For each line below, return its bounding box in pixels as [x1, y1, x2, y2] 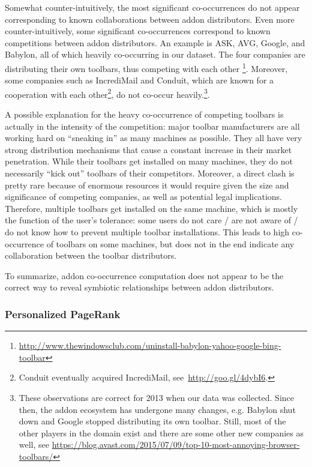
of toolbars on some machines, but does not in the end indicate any [46, 237, 295, 250]
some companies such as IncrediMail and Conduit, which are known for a [5, 74, 274, 86]
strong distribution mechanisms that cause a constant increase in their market [5, 143, 292, 155]
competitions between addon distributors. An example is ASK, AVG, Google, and [5, 36, 305, 49]
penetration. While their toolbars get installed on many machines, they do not [5, 155, 293, 167]
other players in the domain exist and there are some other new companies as [19, 426, 304, 439]
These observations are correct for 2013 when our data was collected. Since [19, 391, 295, 403]
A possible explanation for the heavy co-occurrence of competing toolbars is [5, 108, 284, 121]
